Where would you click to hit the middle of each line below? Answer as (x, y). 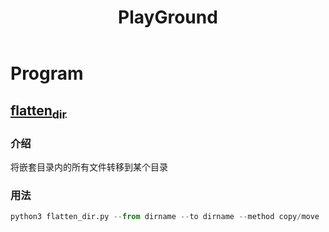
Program (47, 73)
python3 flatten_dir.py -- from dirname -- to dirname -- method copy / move (165, 217)
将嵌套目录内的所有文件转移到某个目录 (89, 167)
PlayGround (168, 17)
